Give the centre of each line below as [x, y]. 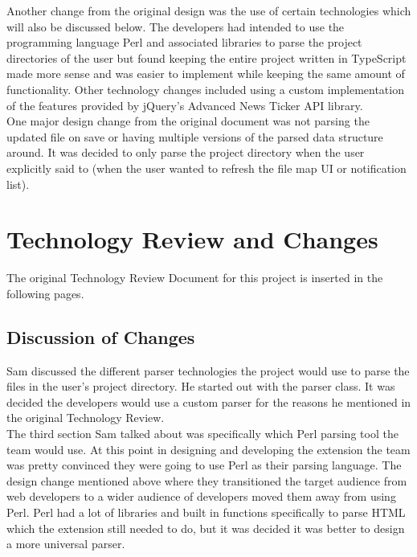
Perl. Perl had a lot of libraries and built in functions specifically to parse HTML [206, 512]
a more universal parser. [66, 544]
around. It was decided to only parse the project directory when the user [186, 152]
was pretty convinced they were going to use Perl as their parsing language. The [204, 465]
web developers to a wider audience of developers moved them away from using [201, 496]
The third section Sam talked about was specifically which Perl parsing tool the [202, 434]
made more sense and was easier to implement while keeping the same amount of [206, 74]
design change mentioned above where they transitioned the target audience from [207, 480]
